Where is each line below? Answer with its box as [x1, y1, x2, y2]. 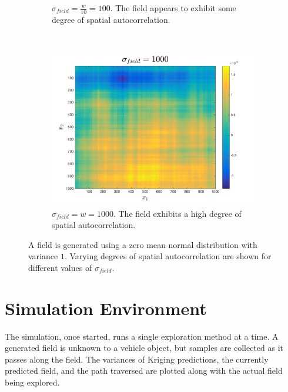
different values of [28, 261, 92, 273]
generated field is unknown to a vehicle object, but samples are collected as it [5, 341, 284, 354]
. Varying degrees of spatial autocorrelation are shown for [64, 250, 272, 262]
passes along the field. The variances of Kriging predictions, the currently [5, 353, 269, 365]
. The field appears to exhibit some [110, 2, 236, 14]
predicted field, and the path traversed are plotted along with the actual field [5, 364, 283, 377]
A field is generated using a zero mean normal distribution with [28, 238, 257, 250]
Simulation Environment [5, 296, 207, 320]
